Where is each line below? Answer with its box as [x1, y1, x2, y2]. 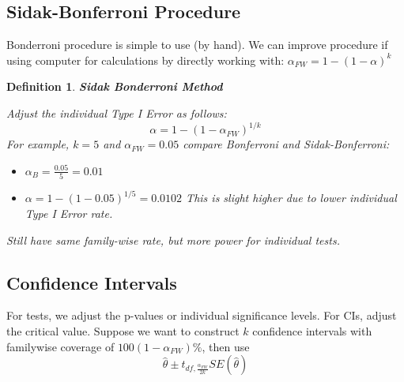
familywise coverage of [6, 338, 115, 354]
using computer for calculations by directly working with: [6, 51, 285, 68]
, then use [202, 338, 250, 354]
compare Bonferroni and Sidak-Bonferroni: [183, 136, 390, 152]
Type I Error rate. [25, 205, 113, 222]
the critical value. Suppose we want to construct [6, 323, 240, 339]
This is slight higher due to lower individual [186, 189, 397, 206]
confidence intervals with [252, 323, 372, 339]
